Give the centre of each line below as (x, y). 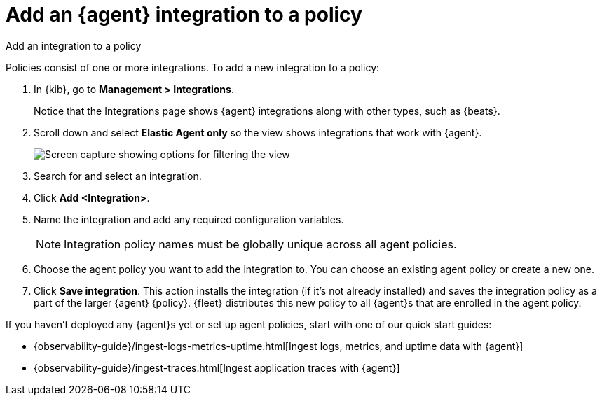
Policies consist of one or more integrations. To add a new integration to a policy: (193, 67)
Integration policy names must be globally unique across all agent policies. (260, 244)
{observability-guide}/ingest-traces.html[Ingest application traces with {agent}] (217, 367)
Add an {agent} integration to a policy (184, 15)
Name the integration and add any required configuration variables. (189, 219)
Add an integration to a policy (74, 45)
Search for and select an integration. (118, 176)
